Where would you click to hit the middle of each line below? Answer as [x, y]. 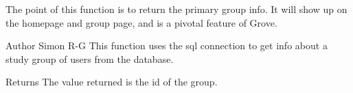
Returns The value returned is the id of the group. [112, 82]
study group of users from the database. [90, 58]
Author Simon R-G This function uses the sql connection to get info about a [167, 45]
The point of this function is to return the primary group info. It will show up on [176, 9]
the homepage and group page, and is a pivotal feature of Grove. [141, 22]
